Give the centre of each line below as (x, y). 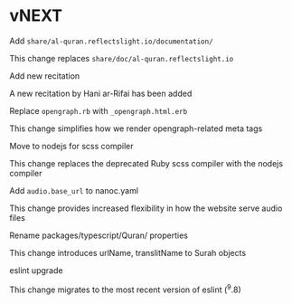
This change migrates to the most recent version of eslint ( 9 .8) (125, 289)
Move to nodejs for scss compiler (71, 146)
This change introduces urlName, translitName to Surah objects (128, 252)
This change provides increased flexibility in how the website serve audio (146, 208)
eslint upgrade (36, 270)
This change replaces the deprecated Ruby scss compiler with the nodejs (146, 163)
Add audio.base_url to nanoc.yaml (74, 190)
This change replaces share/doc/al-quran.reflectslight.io (122, 58)
